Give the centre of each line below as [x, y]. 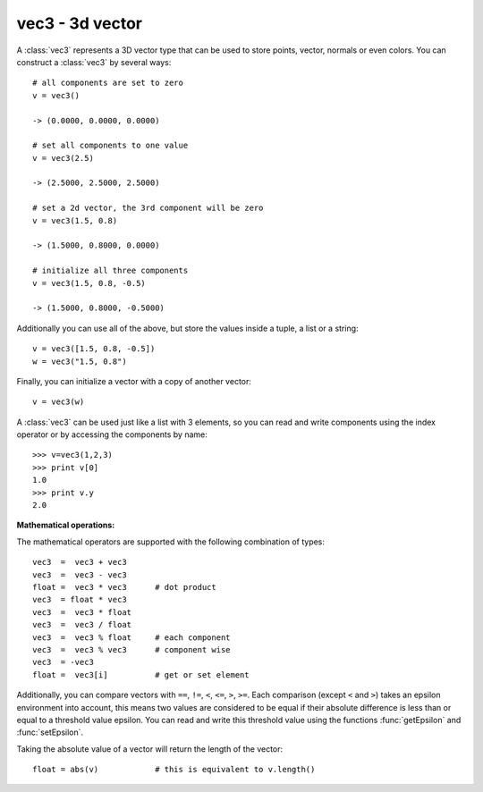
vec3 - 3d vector [80, 23]
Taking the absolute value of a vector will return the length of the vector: [150, 749]
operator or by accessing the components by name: [112, 434]
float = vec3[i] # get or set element [141, 674]
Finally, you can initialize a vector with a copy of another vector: [134, 381]
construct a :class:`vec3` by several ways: [94, 62]
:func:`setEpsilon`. [50, 732]
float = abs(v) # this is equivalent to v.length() [174, 770]
